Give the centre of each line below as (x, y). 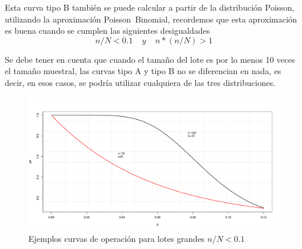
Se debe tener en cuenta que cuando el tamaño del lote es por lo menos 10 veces (150, 59)
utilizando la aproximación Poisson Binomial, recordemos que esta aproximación (151, 19)
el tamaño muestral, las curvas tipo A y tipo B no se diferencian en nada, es (143, 71)
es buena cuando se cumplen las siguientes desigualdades (107, 31)
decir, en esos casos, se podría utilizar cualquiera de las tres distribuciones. (140, 82)
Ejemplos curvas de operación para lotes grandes (117, 238)
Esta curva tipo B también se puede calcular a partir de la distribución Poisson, (150, 7)
